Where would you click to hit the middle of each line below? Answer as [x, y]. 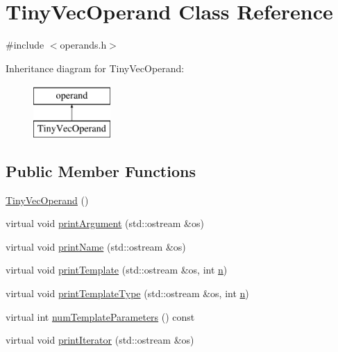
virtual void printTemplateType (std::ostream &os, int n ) [127, 293]
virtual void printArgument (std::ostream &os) [105, 223]
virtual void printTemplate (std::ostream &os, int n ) [117, 270]
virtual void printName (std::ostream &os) [96, 246]
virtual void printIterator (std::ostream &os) [100, 340]
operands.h [83, 45]
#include [25, 45]
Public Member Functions [101, 170]
